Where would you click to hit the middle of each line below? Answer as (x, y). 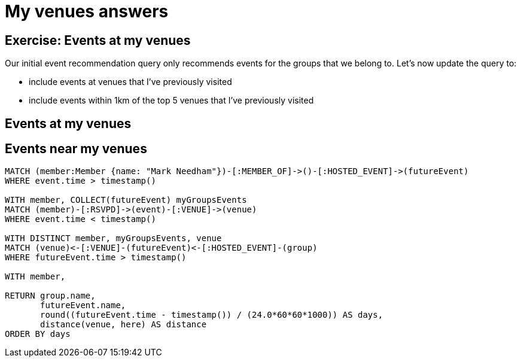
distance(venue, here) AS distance (124, 325)
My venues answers (87, 11)
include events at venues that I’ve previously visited (130, 82)
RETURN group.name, (50, 296)
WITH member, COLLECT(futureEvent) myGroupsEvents (126, 200)
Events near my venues (76, 149)
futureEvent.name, (83, 305)
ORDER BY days (38, 334)
